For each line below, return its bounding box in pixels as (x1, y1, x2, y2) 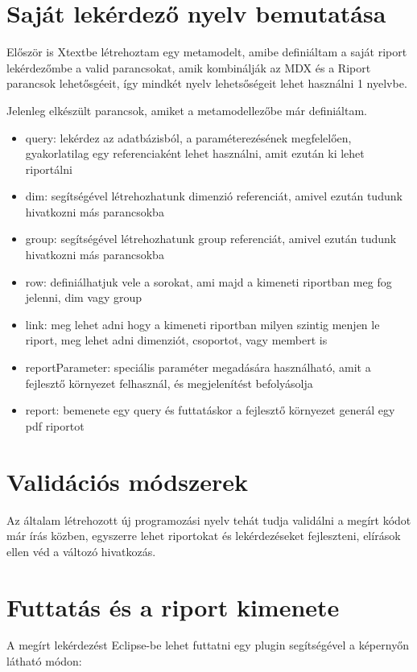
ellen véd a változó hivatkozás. (6, 542, 156, 559)
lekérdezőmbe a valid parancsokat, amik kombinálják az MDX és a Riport (6, 59, 371, 76)
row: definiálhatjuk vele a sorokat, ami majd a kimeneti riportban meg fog (25, 273, 392, 290)
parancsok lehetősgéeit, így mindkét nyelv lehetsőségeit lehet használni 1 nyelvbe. (6, 75, 407, 92)
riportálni (25, 160, 72, 177)
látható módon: (6, 653, 82, 670)
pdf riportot (25, 417, 85, 434)
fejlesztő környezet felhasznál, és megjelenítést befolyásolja (25, 374, 313, 391)
